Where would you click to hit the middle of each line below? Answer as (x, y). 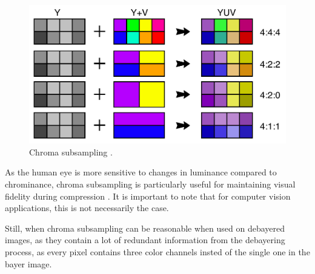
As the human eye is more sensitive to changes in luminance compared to (141, 172)
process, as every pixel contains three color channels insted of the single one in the (157, 251)
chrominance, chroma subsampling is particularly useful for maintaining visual (150, 184)
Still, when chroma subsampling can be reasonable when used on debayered (145, 228)
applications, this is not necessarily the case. (87, 208)
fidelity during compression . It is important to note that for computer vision (148, 196)
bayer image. (28, 263)
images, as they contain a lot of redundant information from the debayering (145, 240)
